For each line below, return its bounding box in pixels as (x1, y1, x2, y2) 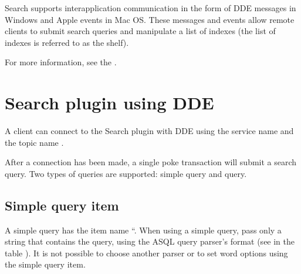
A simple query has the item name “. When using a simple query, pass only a (5, 223, 282, 236)
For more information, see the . (5, 56, 117, 68)
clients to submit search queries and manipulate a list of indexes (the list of (5, 25, 276, 37)
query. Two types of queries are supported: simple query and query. (5, 167, 247, 179)
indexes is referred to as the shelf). (5, 36, 129, 48)
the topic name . (5, 136, 64, 148)
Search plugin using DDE (5, 91, 214, 115)
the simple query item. (5, 258, 86, 270)
